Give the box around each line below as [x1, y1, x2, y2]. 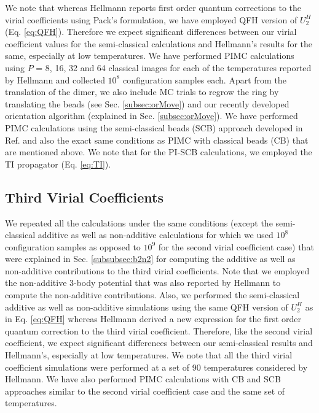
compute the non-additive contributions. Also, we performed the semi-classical [5, 288, 300, 301]
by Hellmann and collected [5, 73, 105, 86]
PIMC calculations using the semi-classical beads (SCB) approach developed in [5, 121, 303, 134]
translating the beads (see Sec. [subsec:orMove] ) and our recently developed [5, 97, 289, 110]
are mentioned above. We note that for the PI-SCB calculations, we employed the [5, 145, 312, 158]
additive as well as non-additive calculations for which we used [37, 228, 274, 241]
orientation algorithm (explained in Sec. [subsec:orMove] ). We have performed [5, 109, 298, 122]
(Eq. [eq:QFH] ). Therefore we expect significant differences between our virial [5, 25, 297, 38]
